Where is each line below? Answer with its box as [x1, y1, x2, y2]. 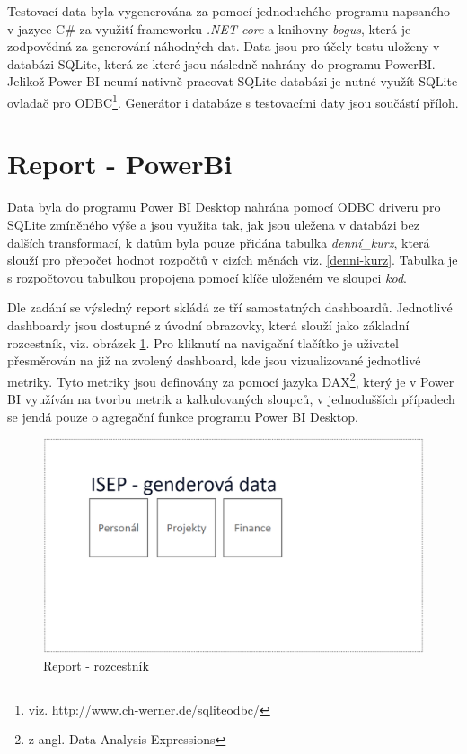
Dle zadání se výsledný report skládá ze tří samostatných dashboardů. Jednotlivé [7, 298, 453, 317]
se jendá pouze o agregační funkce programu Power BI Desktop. [7, 407, 358, 425]
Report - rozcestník [43, 656, 149, 675]
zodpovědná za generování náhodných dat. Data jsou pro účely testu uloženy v [7, 37, 440, 56]
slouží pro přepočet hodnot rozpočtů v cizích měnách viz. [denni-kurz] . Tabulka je [7, 250, 458, 269]
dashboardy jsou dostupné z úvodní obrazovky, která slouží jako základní [7, 315, 410, 334]
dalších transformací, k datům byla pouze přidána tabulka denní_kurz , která [7, 232, 430, 251]
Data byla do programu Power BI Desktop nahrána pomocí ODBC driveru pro [7, 197, 441, 216]
